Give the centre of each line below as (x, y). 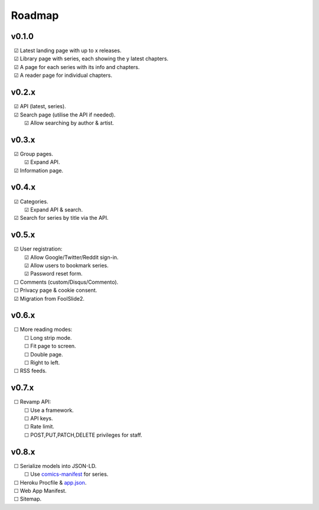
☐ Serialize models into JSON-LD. (55, 466)
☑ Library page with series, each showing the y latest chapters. (91, 59)
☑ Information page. (39, 170)
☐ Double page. (43, 354)
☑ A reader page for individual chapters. (63, 75)
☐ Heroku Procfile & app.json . (50, 482)
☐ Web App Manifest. (40, 490)
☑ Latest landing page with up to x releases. (68, 51)
